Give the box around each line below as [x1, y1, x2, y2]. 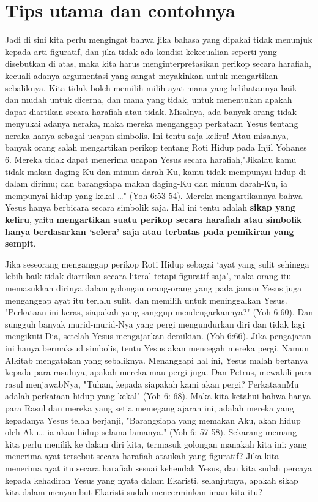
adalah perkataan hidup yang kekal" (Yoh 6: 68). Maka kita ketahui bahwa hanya [5, 389, 311, 402]
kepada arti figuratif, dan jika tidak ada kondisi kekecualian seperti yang [5, 45, 277, 58]
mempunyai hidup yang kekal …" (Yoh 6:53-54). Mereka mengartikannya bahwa [5, 189, 303, 201]
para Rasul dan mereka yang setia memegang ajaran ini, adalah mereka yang [5, 401, 294, 414]
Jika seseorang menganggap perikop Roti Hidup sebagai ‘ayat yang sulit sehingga [5, 257, 309, 270]
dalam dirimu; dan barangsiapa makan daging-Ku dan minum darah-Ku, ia [5, 177, 287, 190]
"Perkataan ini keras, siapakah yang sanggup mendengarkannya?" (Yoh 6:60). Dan [5, 305, 313, 318]
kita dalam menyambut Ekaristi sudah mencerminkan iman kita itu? [5, 485, 262, 498]
